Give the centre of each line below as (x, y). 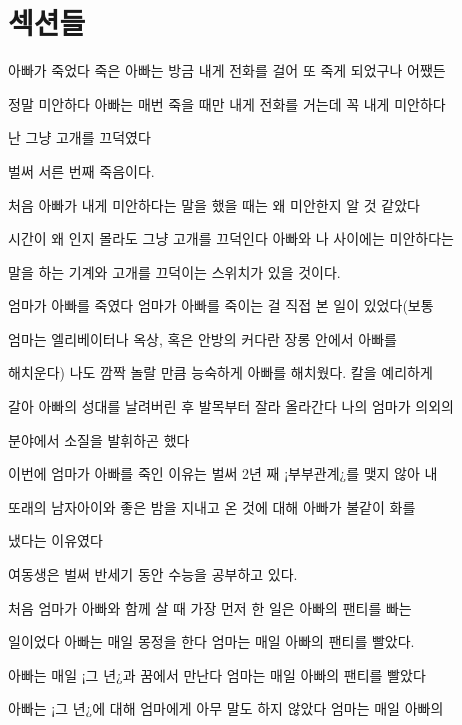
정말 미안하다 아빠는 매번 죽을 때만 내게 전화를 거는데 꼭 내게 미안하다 (227, 103)
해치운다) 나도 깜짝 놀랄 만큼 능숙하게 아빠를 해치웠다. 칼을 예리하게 (220, 372)
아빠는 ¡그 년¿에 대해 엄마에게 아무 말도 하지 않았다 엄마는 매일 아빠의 (226, 708)
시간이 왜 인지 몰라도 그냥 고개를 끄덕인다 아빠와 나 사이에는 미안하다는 (231, 238)
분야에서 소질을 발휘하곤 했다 (99, 439)
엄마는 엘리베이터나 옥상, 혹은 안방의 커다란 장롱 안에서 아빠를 (202, 338)
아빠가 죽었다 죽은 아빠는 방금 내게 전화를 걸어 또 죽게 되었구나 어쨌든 (227, 70)
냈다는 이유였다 (55, 540)
